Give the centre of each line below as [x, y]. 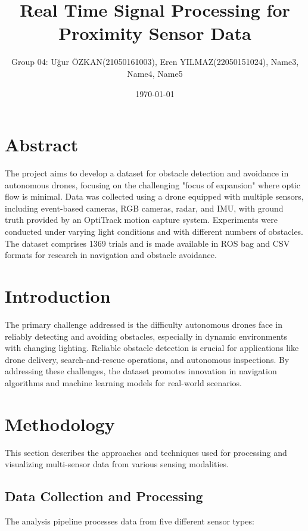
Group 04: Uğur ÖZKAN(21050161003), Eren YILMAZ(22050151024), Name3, [155, 62]
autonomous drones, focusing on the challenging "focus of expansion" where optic [153, 184]
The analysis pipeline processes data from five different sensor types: [130, 521]
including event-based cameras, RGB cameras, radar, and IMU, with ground [144, 208]
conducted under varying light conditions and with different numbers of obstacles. [154, 231]
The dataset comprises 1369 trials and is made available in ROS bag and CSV [147, 243]
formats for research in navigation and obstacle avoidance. [111, 255]
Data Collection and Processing [104, 496]
